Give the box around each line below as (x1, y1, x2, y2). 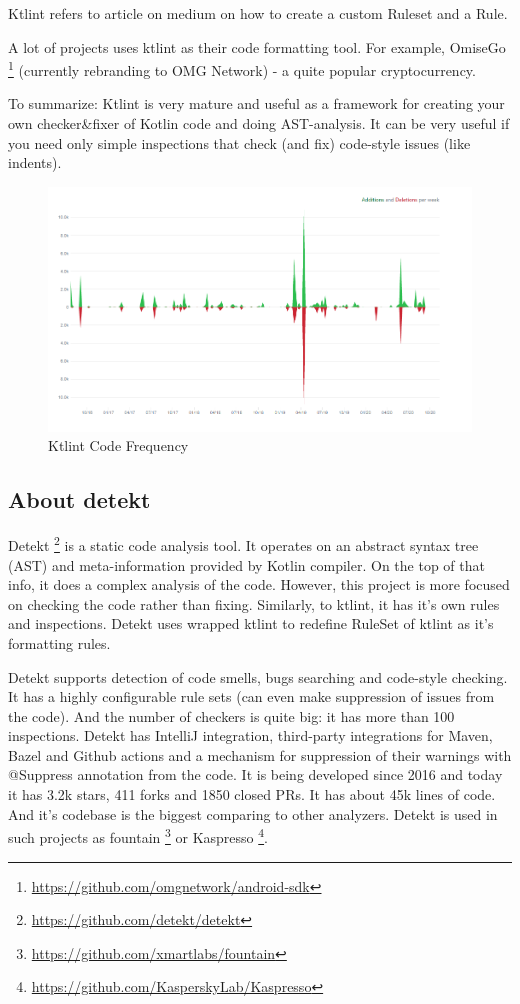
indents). (8, 152, 62, 173)
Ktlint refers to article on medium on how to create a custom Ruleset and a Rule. (8, 3, 508, 23)
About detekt (8, 484, 151, 515)
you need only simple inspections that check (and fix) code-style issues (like (8, 132, 471, 153)
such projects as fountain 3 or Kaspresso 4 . (8, 824, 268, 847)
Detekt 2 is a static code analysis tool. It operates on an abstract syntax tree (8, 532, 479, 555)
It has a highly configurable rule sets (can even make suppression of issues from (8, 686, 495, 707)
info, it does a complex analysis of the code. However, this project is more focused (8, 574, 510, 595)
